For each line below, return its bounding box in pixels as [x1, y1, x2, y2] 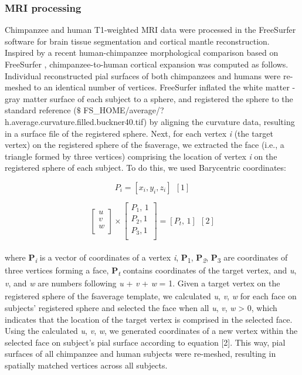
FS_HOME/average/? [83, 104, 164, 116]
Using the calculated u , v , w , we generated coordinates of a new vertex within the [5, 325, 298, 337]
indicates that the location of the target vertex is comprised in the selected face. [5, 313, 293, 325]
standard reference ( [5, 104, 77, 116]
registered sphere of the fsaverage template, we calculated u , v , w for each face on [5, 290, 297, 302]
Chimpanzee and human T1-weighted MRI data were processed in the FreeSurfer [5, 23, 296, 36]
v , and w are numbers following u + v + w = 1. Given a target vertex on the [5, 277, 280, 289]
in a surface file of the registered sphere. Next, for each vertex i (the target [5, 127, 273, 139]
